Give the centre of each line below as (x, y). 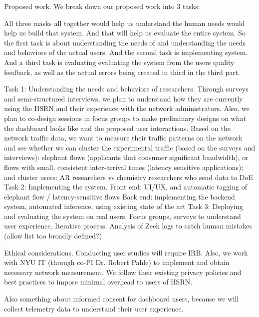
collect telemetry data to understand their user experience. (94, 308)
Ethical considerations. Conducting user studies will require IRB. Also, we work (126, 252)
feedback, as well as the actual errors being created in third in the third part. (122, 72)
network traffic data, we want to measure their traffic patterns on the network (123, 138)
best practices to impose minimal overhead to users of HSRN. (98, 282)
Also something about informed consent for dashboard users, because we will (122, 299)
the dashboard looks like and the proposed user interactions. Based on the (117, 128)
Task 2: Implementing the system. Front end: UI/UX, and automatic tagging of (126, 187)
